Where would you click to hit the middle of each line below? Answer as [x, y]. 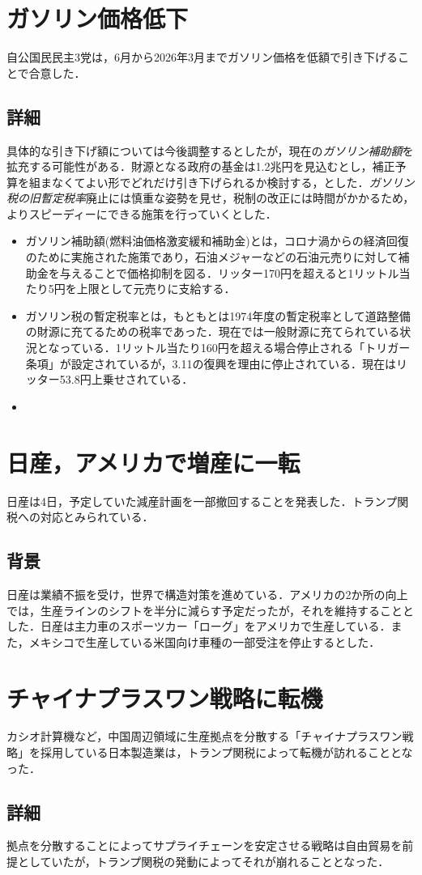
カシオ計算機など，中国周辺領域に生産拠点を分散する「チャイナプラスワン [205, 736]
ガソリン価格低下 [98, 18]
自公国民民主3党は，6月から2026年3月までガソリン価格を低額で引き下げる [202, 57]
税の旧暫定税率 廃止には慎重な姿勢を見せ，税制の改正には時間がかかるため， [211, 198]
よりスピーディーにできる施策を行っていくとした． [142, 213]
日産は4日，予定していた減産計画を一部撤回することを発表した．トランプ [202, 501]
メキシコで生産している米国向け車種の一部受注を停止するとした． [205, 641]
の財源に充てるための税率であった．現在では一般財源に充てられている [213, 331]
